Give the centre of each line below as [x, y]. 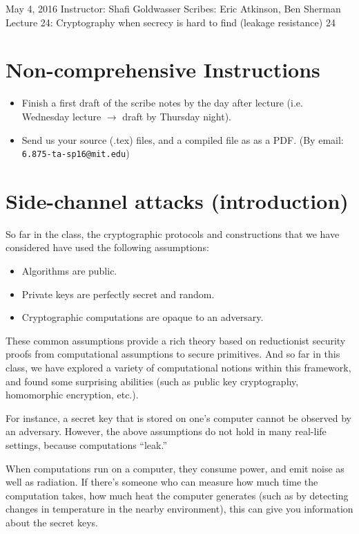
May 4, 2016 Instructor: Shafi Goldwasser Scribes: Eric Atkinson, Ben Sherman [173, 8]
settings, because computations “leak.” [87, 445]
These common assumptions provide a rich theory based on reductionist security [176, 340]
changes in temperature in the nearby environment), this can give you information [179, 509]
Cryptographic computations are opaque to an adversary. [143, 317]
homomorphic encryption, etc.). [72, 395]
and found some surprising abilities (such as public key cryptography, [152, 381]
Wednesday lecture [61, 116]
